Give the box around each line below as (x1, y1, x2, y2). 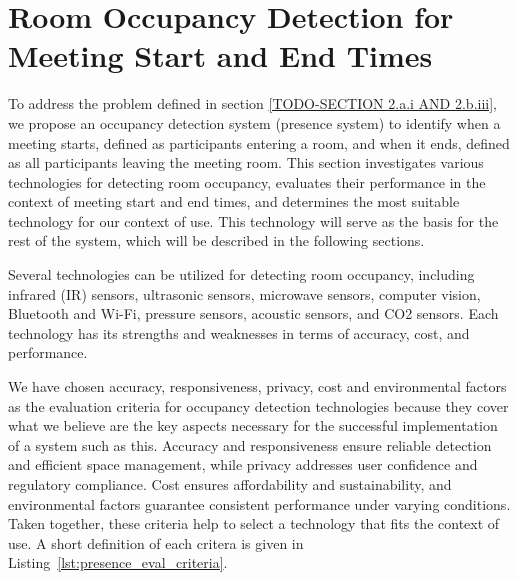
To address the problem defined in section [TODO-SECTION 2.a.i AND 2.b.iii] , (8, 93, 498, 114)
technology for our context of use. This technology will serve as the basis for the (8, 210, 499, 231)
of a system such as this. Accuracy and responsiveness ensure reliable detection (8, 434, 492, 455)
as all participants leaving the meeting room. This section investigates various (8, 152, 484, 173)
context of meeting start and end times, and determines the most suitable (8, 191, 460, 212)
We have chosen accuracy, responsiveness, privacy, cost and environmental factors (8, 376, 507, 397)
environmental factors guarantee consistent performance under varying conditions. (8, 493, 511, 514)
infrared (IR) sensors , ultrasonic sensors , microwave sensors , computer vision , (8, 283, 481, 304)
